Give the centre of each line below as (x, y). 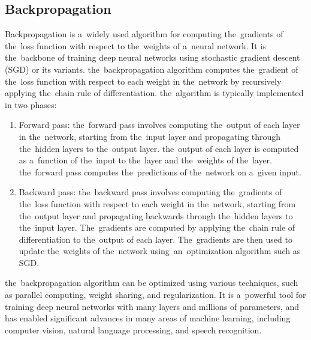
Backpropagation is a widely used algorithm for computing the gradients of (144, 34)
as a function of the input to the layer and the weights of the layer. (145, 160)
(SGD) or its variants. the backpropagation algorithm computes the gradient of (152, 69)
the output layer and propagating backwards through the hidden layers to (156, 215)
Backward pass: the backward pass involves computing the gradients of (150, 192)
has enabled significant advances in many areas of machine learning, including (148, 318)
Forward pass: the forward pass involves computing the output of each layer (159, 125)
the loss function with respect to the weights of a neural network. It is (135, 45)
